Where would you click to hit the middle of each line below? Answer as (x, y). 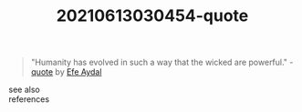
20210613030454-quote (152, 16)
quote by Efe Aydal (66, 72)
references (29, 99)
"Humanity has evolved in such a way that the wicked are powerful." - (162, 62)
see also (24, 90)
